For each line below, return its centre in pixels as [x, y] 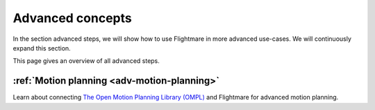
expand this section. [42, 48]
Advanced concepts [72, 18]
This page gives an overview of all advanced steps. [86, 61]
